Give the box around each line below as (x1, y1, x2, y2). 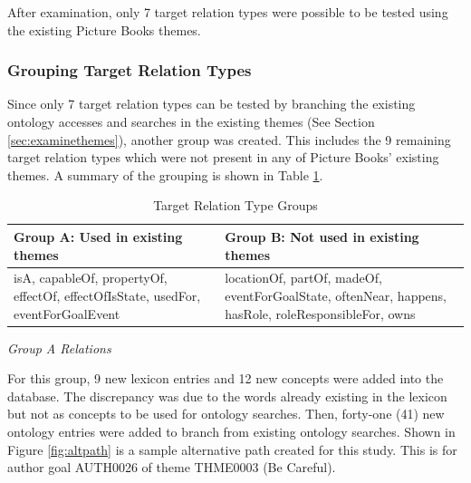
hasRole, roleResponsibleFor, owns (225, 304, 416, 323)
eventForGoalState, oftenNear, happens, (225, 286, 447, 304)
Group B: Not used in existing (225, 227, 419, 246)
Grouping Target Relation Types (7, 59, 252, 82)
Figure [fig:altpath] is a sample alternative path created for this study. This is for (7, 440, 457, 459)
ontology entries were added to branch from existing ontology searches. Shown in (7, 422, 456, 441)
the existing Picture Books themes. (7, 20, 201, 39)
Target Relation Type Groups (153, 196, 318, 215)
